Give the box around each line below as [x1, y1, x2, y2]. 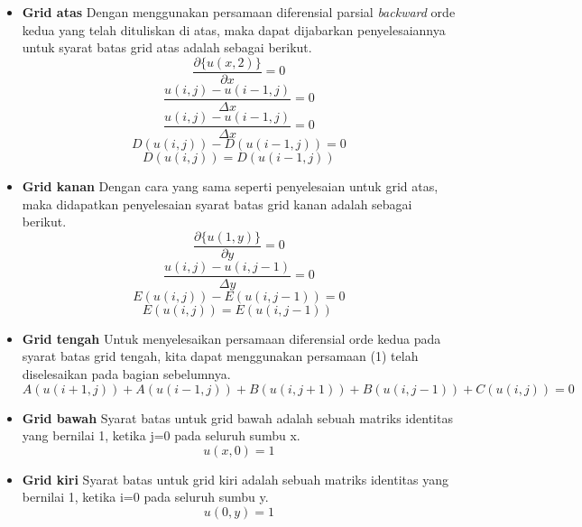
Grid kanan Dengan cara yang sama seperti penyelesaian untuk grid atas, [22, 176, 439, 195]
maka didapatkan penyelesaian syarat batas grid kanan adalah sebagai [22, 194, 412, 213]
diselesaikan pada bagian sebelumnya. [22, 365, 231, 384]
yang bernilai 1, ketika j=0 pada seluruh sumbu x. [22, 426, 300, 445]
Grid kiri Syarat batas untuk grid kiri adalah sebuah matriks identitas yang [22, 469, 448, 488]
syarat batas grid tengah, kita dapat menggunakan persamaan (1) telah [22, 347, 419, 365]
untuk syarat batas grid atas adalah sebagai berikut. [22, 38, 312, 57]
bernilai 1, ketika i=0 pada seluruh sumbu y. [22, 487, 269, 506]
